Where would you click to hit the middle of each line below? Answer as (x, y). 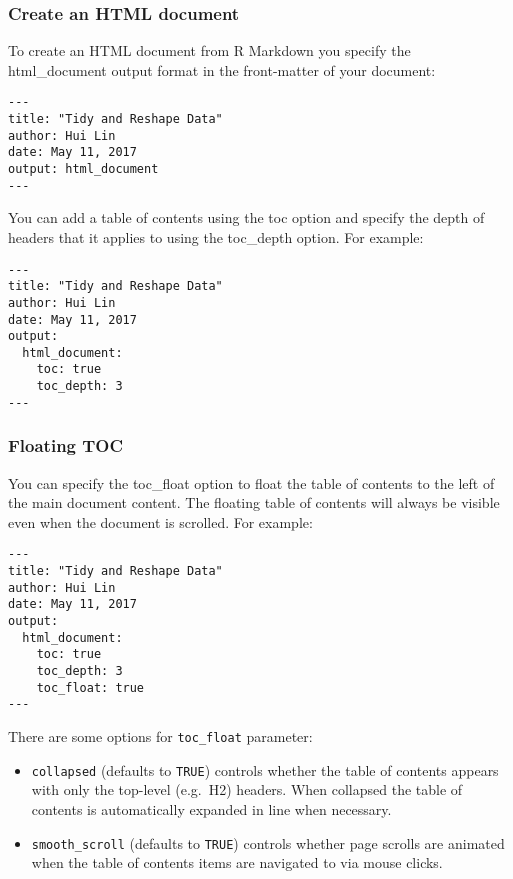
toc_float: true (90, 687)
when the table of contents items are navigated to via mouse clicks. (237, 862)
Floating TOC (66, 445)
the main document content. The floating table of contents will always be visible (254, 502)
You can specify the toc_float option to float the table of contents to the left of (251, 482)
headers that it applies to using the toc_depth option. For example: (216, 236)
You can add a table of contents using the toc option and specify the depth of (246, 217)
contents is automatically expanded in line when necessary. (211, 808)
